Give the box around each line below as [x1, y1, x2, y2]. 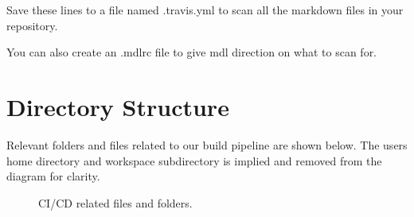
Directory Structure [6, 90, 229, 122]
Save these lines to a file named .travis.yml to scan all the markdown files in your [6, 2, 404, 17]
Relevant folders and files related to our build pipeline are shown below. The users [6, 136, 408, 153]
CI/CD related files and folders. [38, 194, 193, 211]
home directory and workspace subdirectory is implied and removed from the [6, 152, 382, 169]
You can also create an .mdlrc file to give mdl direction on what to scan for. [6, 44, 377, 60]
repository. [6, 17, 58, 33]
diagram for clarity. [6, 168, 100, 184]
